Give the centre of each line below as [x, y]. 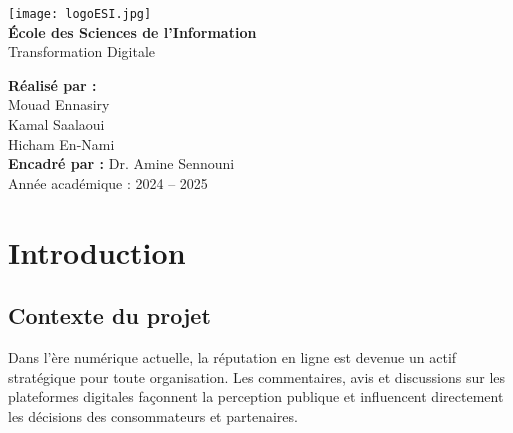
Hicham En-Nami [61, 143]
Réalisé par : [52, 84]
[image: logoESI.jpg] [80, 14]
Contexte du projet [109, 315]
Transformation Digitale [81, 51]
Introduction [97, 251]
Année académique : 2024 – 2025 [108, 182]
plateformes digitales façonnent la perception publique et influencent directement [256, 396]
